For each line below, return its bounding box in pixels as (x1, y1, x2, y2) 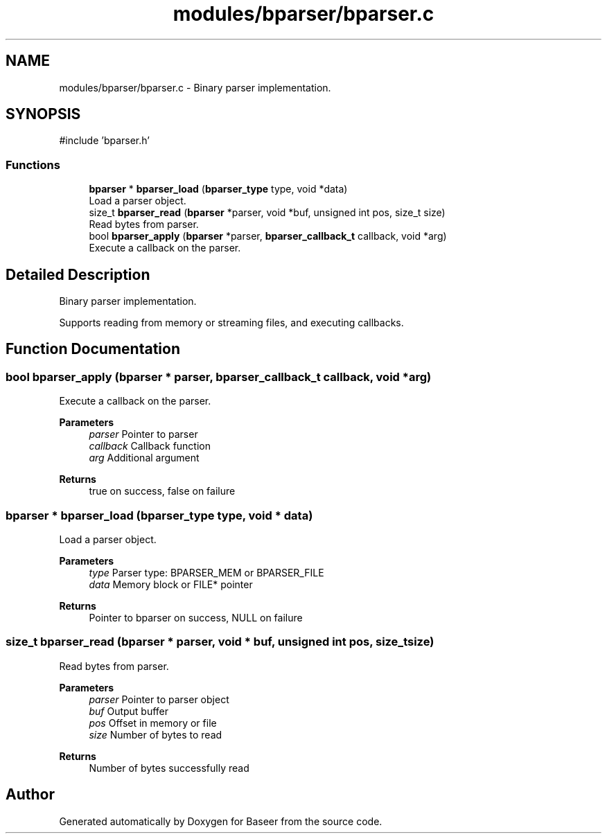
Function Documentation (6, 340, 180, 358)
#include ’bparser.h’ (59, 134, 150, 147)
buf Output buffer (89, 705, 169, 717)
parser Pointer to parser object (89, 693, 229, 705)
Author (6, 786, 55, 804)
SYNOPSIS (6, 105, 81, 123)
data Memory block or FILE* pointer (89, 579, 253, 590)
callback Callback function (89, 440, 211, 452)
